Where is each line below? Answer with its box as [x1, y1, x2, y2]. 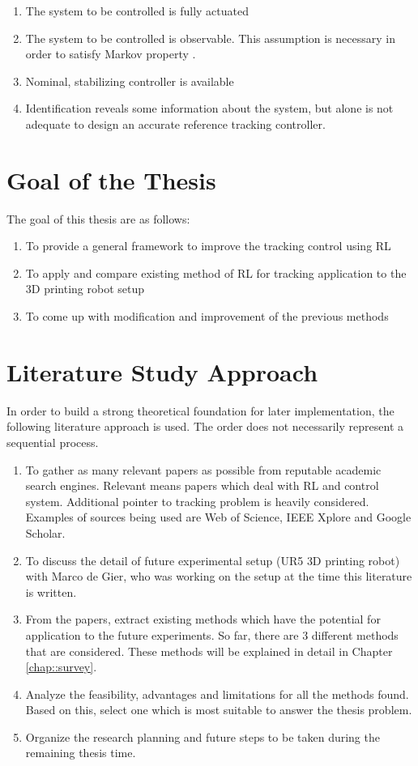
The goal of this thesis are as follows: [6, 210, 190, 227]
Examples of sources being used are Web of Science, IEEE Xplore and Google [25, 509, 412, 526]
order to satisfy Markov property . [25, 45, 196, 62]
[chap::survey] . [25, 658, 97, 675]
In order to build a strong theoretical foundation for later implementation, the [6, 402, 395, 419]
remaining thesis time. [25, 744, 136, 761]
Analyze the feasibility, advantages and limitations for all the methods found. [25, 685, 409, 702]
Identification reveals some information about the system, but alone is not [25, 100, 394, 117]
